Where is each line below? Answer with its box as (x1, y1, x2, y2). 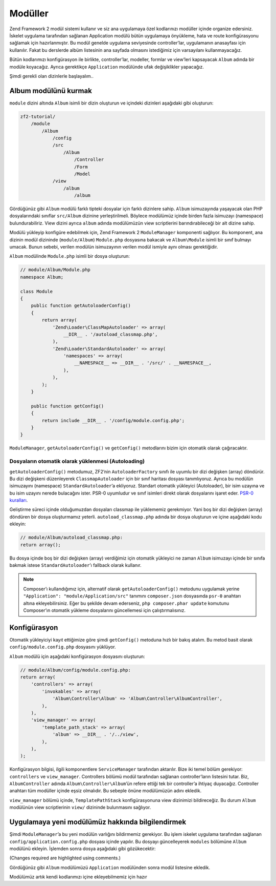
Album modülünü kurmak (9, 86, 92, 95)
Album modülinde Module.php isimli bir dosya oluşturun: (9, 253, 130, 259)
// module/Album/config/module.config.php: (20, 667, 131, 673)
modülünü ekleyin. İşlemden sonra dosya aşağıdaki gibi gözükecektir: (9, 846, 156, 852)
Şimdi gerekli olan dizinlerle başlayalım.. (9, 73, 94, 79)
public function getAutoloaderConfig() (31, 303, 131, 308)
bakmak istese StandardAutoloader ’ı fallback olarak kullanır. (9, 562, 142, 568)
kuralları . (9, 497, 28, 503)
